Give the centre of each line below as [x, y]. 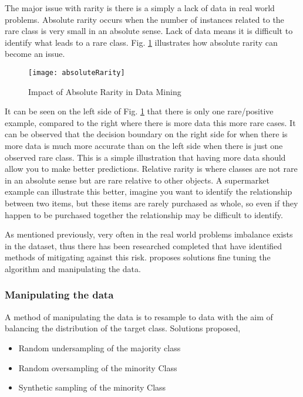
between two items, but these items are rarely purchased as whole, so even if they [151, 203]
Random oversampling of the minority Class [98, 367]
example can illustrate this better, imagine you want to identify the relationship [149, 191]
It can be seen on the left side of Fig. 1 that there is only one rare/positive [139, 111]
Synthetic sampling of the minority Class [92, 387]
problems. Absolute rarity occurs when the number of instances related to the [144, 19]
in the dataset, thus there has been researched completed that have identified [144, 245]
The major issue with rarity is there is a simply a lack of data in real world [140, 8]
